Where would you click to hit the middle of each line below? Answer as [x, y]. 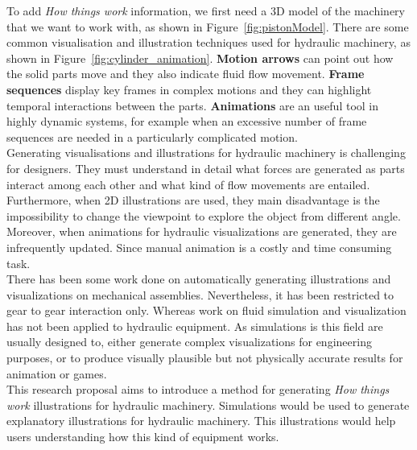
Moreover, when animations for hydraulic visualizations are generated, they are [202, 231]
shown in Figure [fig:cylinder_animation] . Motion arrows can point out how [200, 58]
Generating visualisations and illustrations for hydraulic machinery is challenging [206, 153]
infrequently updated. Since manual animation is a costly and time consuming [199, 247]
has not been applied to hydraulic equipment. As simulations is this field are [195, 326]
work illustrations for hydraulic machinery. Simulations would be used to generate [208, 405]
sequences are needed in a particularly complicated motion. [152, 136]
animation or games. [57, 373]
